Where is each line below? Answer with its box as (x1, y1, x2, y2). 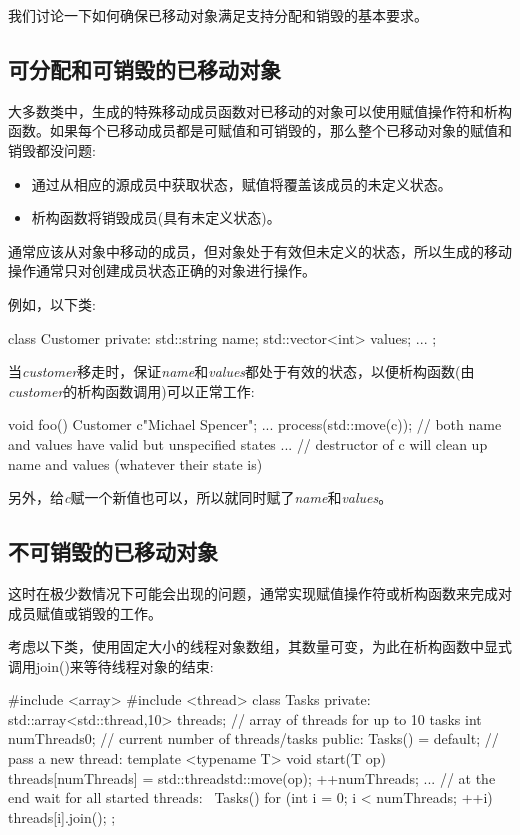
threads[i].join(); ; (8, 806, 116, 827)
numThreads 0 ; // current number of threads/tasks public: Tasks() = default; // (8, 728, 499, 749)
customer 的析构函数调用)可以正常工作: (8, 380, 255, 401)
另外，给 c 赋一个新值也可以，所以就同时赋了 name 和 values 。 (8, 487, 393, 508)
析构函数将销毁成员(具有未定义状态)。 (31, 207, 281, 228)
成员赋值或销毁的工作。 (8, 602, 162, 623)
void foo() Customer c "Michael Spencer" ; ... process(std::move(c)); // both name (8, 414, 502, 435)
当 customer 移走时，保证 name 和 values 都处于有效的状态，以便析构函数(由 (8, 361, 475, 382)
